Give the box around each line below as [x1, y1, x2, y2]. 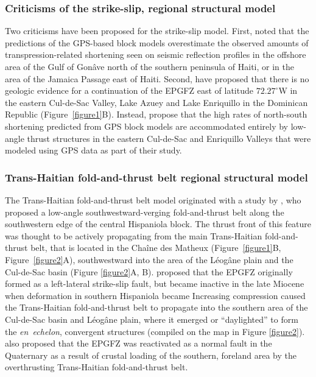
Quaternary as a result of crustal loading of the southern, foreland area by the [5, 348, 297, 361]
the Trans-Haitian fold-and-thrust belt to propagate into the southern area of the [5, 301, 308, 314]
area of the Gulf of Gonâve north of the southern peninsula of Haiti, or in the [5, 60, 295, 72]
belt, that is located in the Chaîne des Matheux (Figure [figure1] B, [30, 241, 281, 254]
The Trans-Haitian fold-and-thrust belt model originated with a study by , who [5, 193, 301, 206]
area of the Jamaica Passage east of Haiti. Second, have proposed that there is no [5, 72, 309, 85]
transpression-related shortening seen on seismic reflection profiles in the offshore [5, 48, 306, 61]
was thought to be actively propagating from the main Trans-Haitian [5, 229, 262, 242]
